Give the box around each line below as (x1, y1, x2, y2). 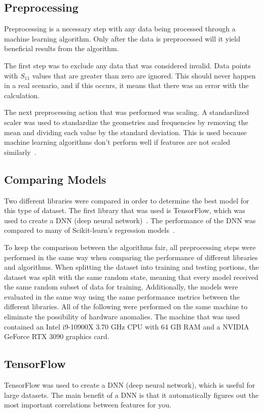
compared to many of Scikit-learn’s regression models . (4, 225, 175, 235)
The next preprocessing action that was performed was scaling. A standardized (4, 107, 249, 117)
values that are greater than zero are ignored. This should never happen (32, 70, 256, 80)
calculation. (4, 90, 40, 100)
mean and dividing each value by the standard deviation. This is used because (4, 127, 247, 137)
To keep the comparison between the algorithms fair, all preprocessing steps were (4, 241, 256, 252)
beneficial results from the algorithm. (4, 43, 119, 54)
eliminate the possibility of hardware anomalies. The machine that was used (4, 311, 240, 322)
